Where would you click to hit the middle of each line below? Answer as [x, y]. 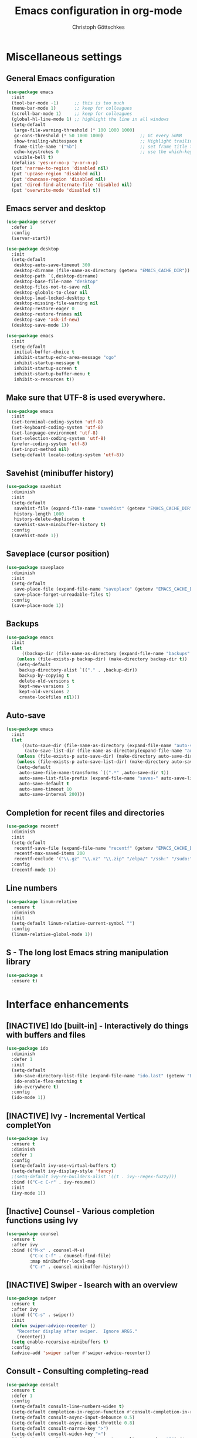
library [18, 962]
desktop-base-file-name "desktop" [56, 282]
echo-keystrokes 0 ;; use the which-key [103, 152]
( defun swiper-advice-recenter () [53, 1326]
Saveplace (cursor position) [58, 554]
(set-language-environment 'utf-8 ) [55, 433]
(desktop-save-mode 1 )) [40, 325]
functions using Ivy [42, 1221]
